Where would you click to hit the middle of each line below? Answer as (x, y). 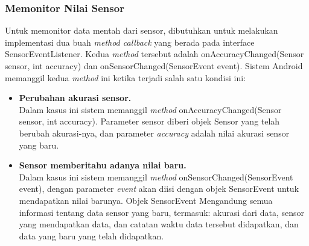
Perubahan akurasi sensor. (75, 98)
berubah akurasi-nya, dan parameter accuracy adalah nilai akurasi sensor (154, 133)
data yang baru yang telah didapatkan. (91, 235)
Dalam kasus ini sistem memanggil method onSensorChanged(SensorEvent (156, 177)
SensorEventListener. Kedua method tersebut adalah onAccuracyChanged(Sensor (154, 54)
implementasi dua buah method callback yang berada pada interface (130, 42)
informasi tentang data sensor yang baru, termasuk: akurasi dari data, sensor (161, 212)
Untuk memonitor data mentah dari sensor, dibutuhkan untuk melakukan (142, 30)
